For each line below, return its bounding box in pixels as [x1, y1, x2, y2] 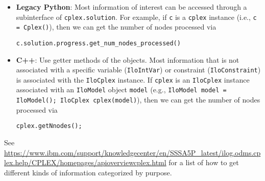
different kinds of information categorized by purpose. [4, 167, 172, 177]
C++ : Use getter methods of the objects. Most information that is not [16, 54, 239, 65]
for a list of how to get [168, 157, 239, 168]
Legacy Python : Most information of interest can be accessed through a [16, 2, 247, 12]
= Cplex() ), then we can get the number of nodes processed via [16, 21, 216, 32]
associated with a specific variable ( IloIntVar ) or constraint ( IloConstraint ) [16, 64, 261, 75]
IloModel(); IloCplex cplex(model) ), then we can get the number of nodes [16, 94, 260, 105]
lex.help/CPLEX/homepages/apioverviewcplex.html [4, 157, 166, 168]
